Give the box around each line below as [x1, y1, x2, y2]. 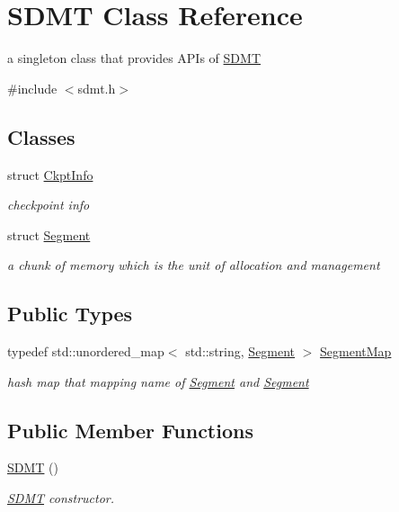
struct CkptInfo [7, 165, 93, 184]
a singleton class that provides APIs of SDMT [7, 49, 261, 67]
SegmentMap [320, 342, 392, 361]
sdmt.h [77, 78, 116, 97]
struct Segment [7, 225, 91, 244]
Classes [7, 122, 75, 150]
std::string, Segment [185, 342, 296, 361]
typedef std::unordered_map [7, 342, 164, 361]
